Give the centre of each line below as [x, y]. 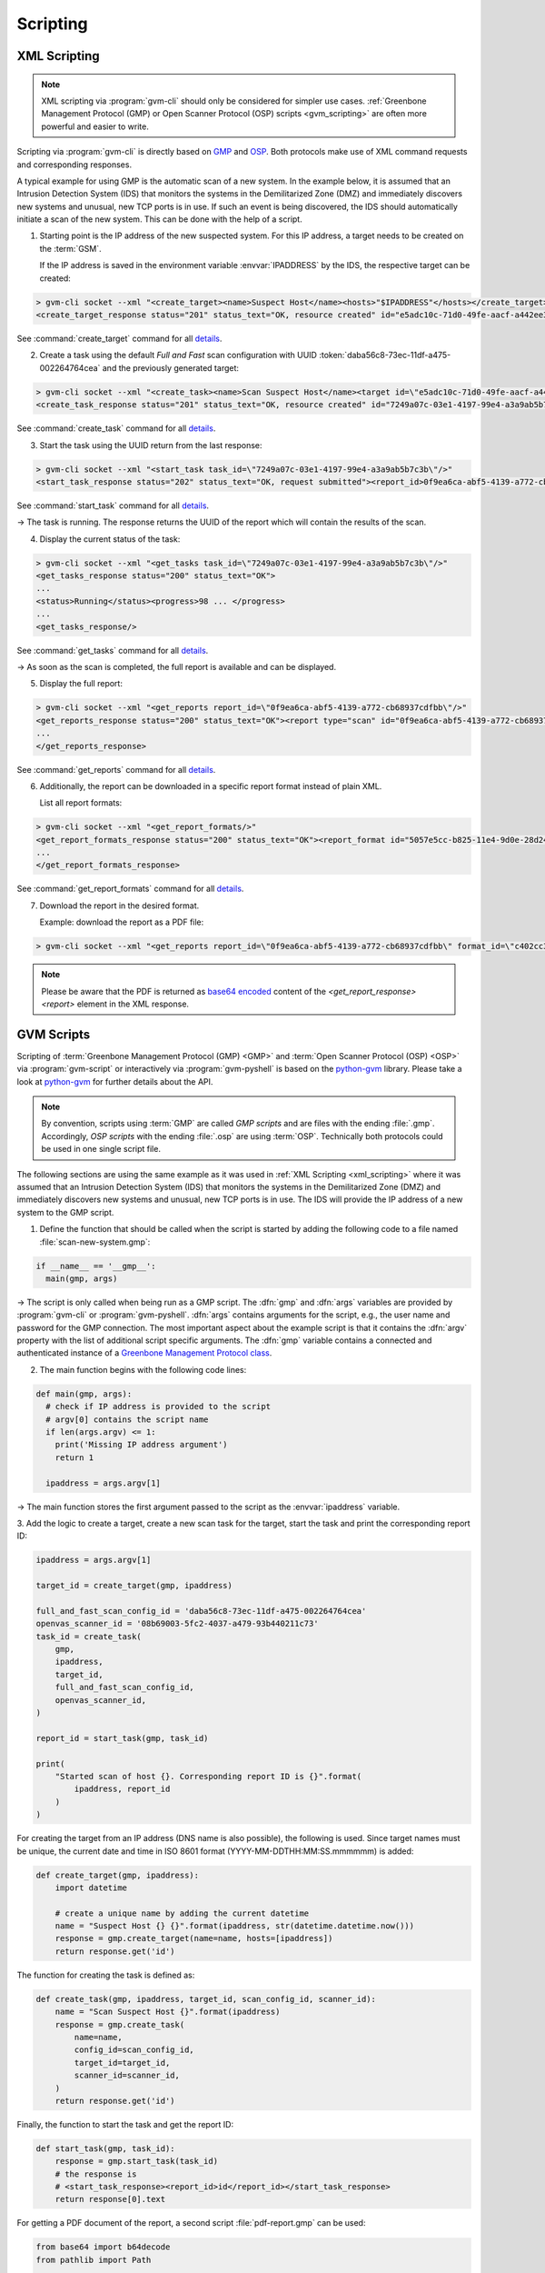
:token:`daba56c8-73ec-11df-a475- [385, 355]
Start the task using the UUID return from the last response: [151, 445]
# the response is [96, 2174]
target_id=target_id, [122, 2063]
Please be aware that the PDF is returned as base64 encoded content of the [184, 991]
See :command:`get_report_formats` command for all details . [130, 889]
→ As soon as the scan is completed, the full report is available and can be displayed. [176, 666]
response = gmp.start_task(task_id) [136, 2161]
